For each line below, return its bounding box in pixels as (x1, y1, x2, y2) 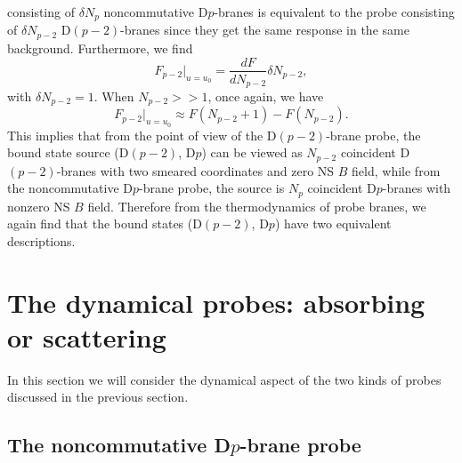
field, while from (352, 161, 441, 180)
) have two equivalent (274, 214, 392, 233)
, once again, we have (207, 87, 324, 106)
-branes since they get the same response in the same (120, 20, 409, 39)
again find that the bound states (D (7, 214, 202, 233)
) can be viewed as (201, 143, 303, 162)
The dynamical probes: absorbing (7, 283, 426, 320)
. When (93, 87, 134, 106)
